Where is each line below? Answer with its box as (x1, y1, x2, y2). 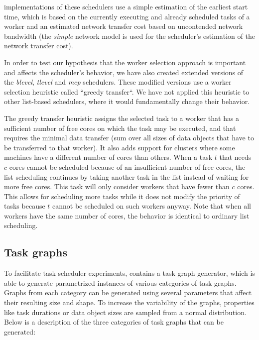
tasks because (4, 201, 45, 211)
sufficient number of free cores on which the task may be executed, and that (4, 122, 236, 133)
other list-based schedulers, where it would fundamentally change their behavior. (4, 96, 250, 107)
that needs (219, 152, 252, 162)
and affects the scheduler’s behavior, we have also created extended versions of (4, 67, 244, 77)
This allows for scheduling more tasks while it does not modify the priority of (4, 191, 240, 201)
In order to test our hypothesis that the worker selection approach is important (4, 57, 246, 67)
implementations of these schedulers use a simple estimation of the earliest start (4, 1, 248, 11)
